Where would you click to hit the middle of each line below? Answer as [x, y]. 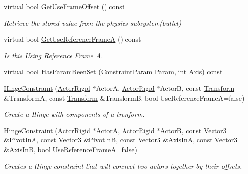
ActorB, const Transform [197, 88]
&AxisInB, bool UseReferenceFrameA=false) [71, 149]
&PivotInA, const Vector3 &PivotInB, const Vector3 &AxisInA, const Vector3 [121, 140]
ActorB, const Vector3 [193, 130]
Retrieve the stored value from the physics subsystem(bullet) [93, 23]
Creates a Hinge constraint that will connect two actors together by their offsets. [123, 165]
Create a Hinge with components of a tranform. [74, 114]
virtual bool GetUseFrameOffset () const [64, 6]
